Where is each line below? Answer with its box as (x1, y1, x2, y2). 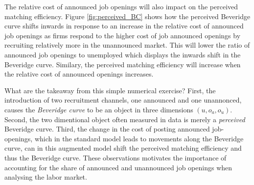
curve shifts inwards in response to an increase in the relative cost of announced (4, 21, 244, 31)
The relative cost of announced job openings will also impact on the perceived (4, 1, 238, 11)
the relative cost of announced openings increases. (4, 69, 154, 79)
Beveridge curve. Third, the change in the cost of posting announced (4, 124, 210, 134)
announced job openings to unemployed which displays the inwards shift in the (4, 49, 241, 59)
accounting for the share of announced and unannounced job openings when (4, 162, 232, 172)
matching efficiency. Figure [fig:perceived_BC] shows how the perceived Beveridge (4, 11, 251, 21)
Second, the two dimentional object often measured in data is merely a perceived (4, 114, 245, 124)
